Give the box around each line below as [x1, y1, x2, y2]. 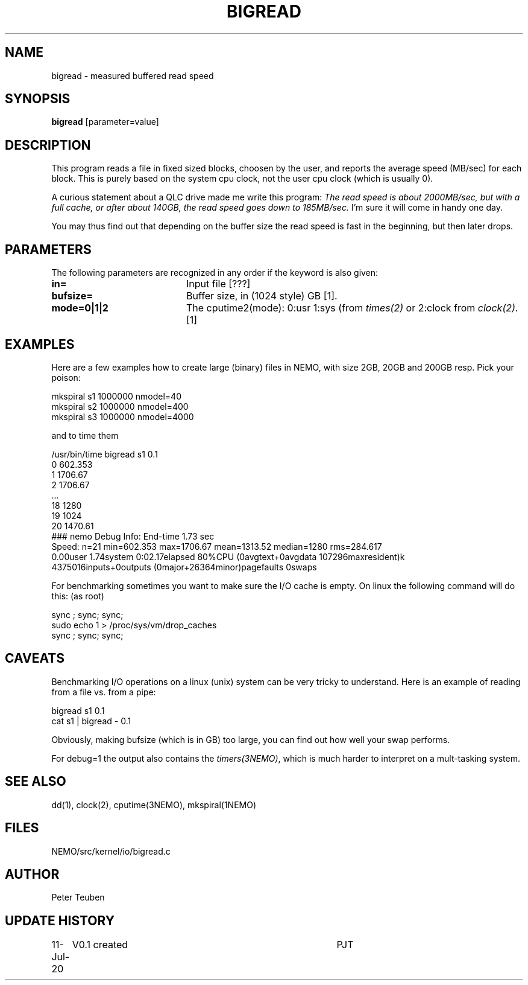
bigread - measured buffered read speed [51, 70, 214, 81]
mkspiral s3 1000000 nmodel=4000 [51, 411, 194, 422]
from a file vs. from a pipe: [51, 686, 156, 697]
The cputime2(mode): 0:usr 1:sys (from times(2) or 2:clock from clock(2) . [186, 302, 518, 314]
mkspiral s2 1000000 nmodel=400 [51, 401, 189, 412]
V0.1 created [72, 939, 128, 951]
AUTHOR [5, 866, 60, 882]
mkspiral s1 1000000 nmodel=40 [51, 390, 181, 401]
